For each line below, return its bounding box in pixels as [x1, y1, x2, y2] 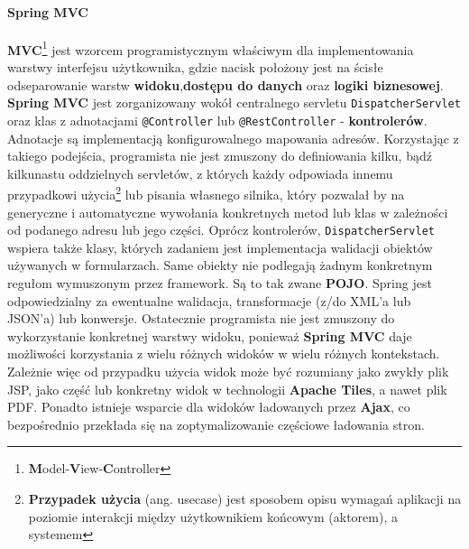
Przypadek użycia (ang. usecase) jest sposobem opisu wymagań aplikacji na [28, 489, 462, 507]
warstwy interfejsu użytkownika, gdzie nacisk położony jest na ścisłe [7, 58, 383, 77]
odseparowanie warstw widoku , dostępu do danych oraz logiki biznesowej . [7, 75, 444, 94]
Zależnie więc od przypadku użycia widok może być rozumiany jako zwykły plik [7, 361, 449, 380]
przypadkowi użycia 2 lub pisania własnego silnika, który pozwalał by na [7, 182, 405, 203]
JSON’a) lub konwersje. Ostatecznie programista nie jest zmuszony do [7, 309, 395, 328]
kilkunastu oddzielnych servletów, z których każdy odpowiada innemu [7, 163, 393, 182]
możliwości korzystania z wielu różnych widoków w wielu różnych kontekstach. [7, 344, 440, 363]
